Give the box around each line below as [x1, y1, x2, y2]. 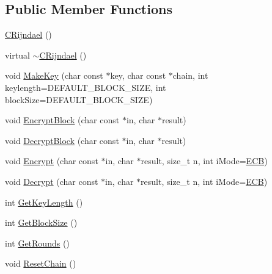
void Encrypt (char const [5, 154, 98, 167]
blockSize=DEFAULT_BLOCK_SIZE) [5, 93, 153, 106]
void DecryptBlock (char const [5, 134, 119, 146]
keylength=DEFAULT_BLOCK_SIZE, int [5, 81, 166, 93]
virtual [5, 48, 30, 61]
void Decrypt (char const [5, 175, 98, 187]
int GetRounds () [5, 236, 70, 249]
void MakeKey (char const [5, 69, 103, 82]
